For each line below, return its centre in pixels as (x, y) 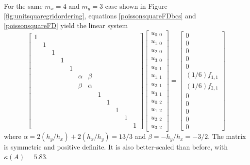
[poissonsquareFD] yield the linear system (66, 25)
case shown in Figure (136, 6)
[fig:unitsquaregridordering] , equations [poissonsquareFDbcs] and (100, 16)
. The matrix (227, 136)
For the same (23, 6)
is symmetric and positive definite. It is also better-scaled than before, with (116, 147)
